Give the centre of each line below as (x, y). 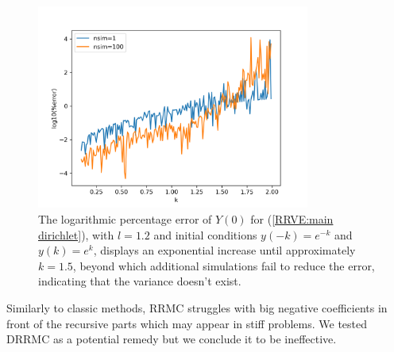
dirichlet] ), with (76, 234)
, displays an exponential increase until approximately (224, 250)
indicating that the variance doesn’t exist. (140, 281)
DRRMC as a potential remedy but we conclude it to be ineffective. (172, 339)
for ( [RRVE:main (292, 218)
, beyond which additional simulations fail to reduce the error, (224, 265)
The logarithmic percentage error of (125, 218)
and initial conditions (205, 234)
